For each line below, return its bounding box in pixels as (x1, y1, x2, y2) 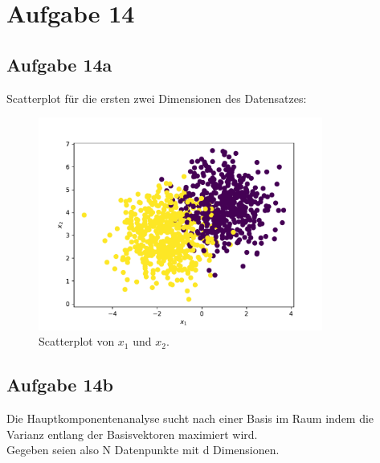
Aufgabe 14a (6, 51, 112, 76)
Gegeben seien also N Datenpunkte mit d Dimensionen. (6, 441, 280, 458)
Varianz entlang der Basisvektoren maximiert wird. (6, 425, 258, 442)
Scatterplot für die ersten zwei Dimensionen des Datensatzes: (6, 89, 307, 106)
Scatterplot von (39, 333, 115, 350)
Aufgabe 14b (6, 372, 113, 397)
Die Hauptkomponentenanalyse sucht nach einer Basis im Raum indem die (6, 410, 374, 427)
